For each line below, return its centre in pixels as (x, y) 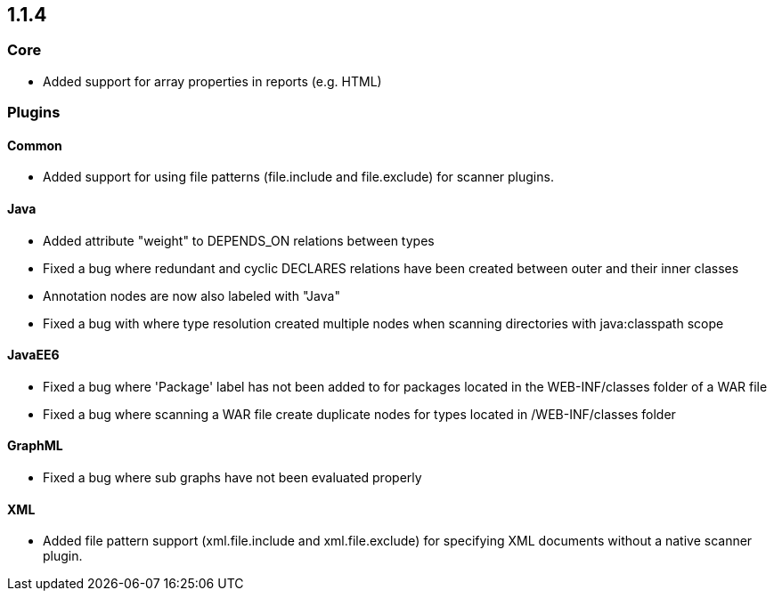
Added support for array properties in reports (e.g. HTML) (212, 81)
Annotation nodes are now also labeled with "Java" (191, 295)
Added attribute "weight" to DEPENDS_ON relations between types (239, 240)
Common (35, 145)
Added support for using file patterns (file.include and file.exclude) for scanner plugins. (298, 177)
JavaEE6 (33, 355)
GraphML (35, 446)
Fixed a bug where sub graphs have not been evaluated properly (232, 478)
